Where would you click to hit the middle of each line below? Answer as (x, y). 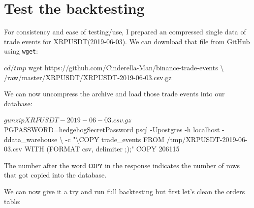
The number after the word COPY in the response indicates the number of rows (122, 165)
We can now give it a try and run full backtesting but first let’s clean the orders (125, 191)
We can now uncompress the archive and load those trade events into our (114, 94)
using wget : (21, 51)
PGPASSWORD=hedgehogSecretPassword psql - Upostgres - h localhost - (114, 129)
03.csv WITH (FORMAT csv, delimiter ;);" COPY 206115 (92, 149)
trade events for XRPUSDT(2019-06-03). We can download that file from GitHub (127, 41)
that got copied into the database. (55, 175)
